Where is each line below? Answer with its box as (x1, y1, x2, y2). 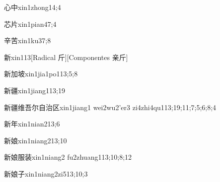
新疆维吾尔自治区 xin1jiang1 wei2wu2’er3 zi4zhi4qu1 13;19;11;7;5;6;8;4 (4, 102, 217, 112)
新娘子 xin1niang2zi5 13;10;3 (4, 168, 88, 179)
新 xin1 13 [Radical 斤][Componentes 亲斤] (4, 52, 128, 62)
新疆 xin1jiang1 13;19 (4, 85, 65, 95)
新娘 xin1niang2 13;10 (4, 135, 67, 145)
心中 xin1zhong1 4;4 (4, 2, 61, 12)
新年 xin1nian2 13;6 (4, 119, 60, 129)
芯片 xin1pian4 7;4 (4, 18, 57, 29)
